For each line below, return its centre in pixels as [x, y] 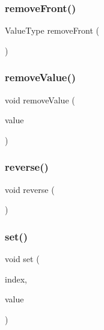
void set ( [22, 259]
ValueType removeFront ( [52, 30]
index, [16, 279]
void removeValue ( [40, 99]
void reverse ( [30, 189]
